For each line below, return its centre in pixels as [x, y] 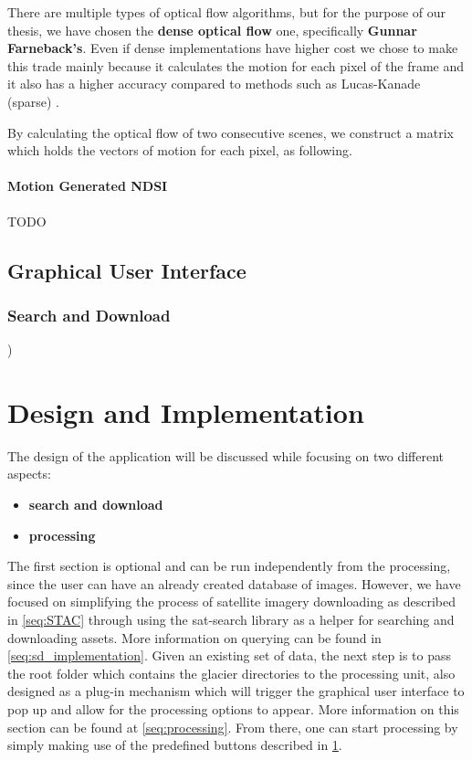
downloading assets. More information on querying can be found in [194, 637]
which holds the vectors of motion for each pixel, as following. [180, 150]
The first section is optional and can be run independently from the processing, [229, 566]
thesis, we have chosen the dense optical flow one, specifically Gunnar [212, 30]
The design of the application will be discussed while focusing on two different [226, 455]
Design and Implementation [186, 412]
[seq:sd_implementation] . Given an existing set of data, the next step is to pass [230, 655]
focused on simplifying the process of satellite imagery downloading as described [232, 602]
